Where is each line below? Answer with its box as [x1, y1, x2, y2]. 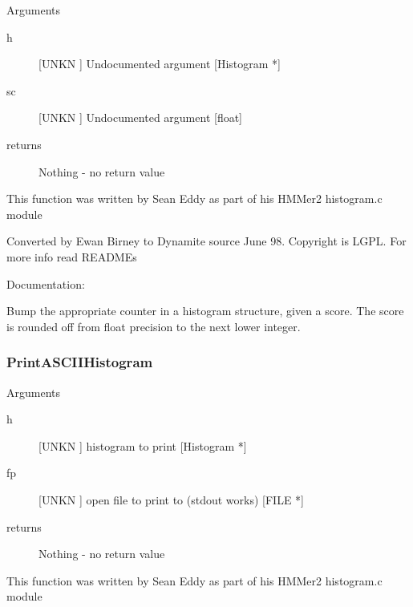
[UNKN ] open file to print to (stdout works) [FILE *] [38, 491, 305, 508]
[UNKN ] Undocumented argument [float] [38, 109, 243, 126]
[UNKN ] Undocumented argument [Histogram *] [38, 55, 281, 72]
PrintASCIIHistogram [6, 352, 153, 372]
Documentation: [6, 275, 85, 292]
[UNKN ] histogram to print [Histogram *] [38, 437, 247, 454]
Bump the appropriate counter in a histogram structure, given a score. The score [6, 302, 404, 319]
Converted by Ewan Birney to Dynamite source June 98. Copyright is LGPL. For [6, 233, 407, 249]
